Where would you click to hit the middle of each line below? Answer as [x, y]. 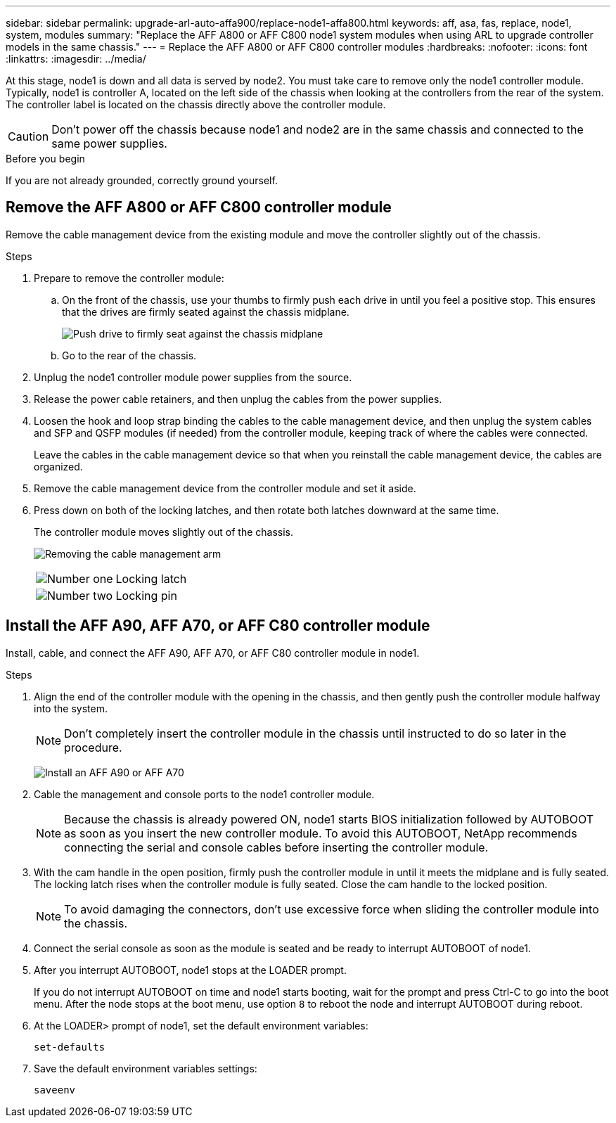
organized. [58, 466]
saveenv [55, 1090]
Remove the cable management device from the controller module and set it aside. [225, 488]
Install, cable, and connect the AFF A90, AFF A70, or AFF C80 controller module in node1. [213, 653]
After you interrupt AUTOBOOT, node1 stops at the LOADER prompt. [190, 970]
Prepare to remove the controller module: [129, 278]
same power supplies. [109, 143]
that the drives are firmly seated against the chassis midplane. [206, 312]
